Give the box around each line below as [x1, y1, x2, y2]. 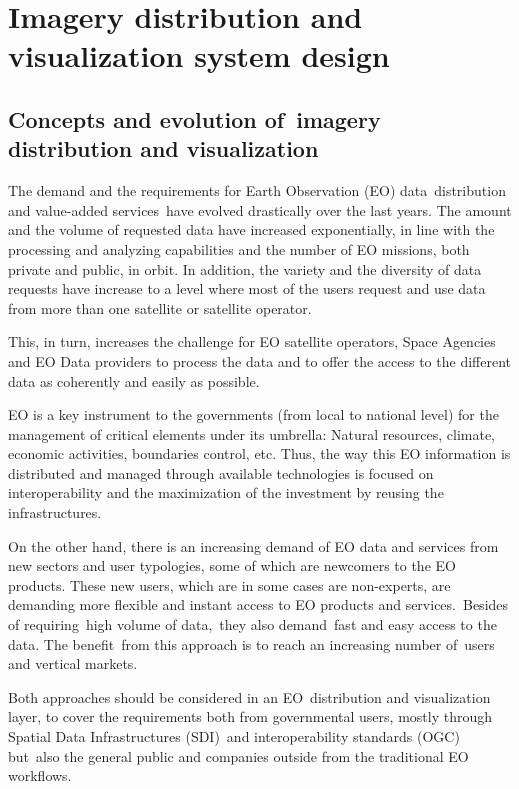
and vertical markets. [8, 653, 138, 674]
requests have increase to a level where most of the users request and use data [8, 278, 486, 299]
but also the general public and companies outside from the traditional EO [8, 745, 469, 766]
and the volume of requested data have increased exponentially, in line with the [8, 219, 495, 240]
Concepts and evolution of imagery [8, 103, 381, 134]
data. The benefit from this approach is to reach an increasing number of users [8, 633, 495, 654]
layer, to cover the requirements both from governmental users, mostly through [8, 706, 492, 727]
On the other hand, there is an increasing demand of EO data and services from [8, 535, 499, 556]
